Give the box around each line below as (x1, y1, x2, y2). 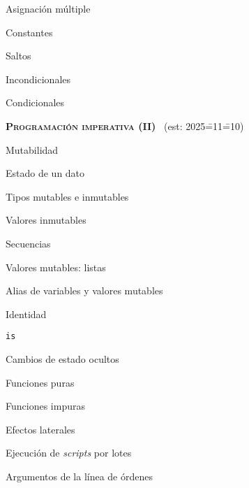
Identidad (6, 306, 47, 321)
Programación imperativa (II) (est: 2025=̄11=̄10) (6, 118, 244, 133)
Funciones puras (6, 375, 75, 389)
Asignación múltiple (6, 1, 91, 15)
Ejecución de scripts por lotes (6, 445, 132, 460)
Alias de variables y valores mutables (6, 283, 163, 298)
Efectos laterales (6, 422, 75, 436)
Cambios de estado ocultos (6, 351, 119, 366)
